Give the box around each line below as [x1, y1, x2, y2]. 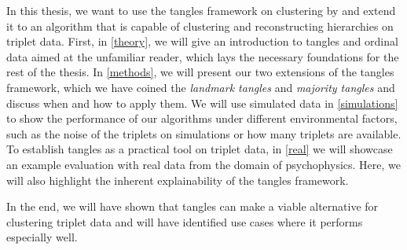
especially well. [6, 229, 78, 245]
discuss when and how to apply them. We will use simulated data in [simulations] [6, 94, 398, 111]
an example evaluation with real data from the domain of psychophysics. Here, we [6, 156, 401, 172]
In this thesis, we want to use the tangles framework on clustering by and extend [6, 2, 396, 18]
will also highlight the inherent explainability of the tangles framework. [6, 171, 349, 188]
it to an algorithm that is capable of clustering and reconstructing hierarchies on [6, 17, 394, 34]
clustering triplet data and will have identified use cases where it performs [6, 213, 363, 230]
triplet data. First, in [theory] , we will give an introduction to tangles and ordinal [6, 33, 398, 50]
